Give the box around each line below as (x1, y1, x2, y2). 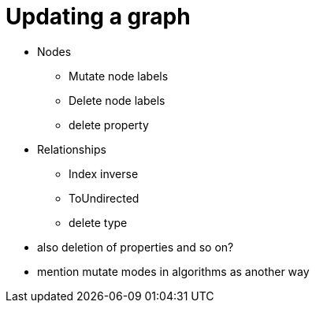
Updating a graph (6, 3, 191, 30)
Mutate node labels (69, 69, 169, 83)
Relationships (37, 142, 106, 156)
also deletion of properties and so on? (37, 240, 234, 254)
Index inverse (69, 166, 139, 181)
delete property (69, 117, 149, 132)
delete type (69, 215, 128, 229)
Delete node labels (69, 93, 165, 107)
